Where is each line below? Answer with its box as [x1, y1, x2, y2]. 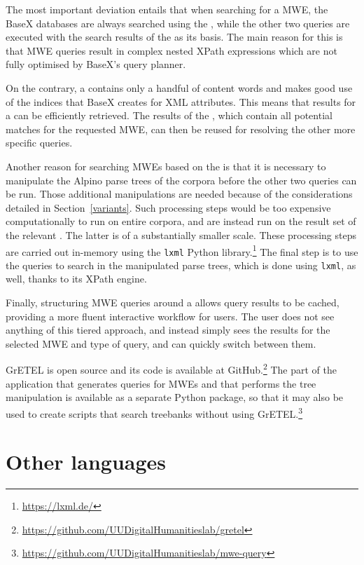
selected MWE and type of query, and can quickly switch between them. [6, 336, 316, 350]
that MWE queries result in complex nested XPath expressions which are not [6, 43, 337, 57]
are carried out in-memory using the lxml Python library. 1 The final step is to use [6, 242, 358, 259]
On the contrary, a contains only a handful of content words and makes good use [6, 80, 353, 95]
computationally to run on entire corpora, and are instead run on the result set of [6, 214, 356, 229]
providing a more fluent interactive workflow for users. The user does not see [6, 308, 335, 323]
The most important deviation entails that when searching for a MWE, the [6, 2, 328, 16]
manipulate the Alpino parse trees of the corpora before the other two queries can [6, 172, 357, 187]
